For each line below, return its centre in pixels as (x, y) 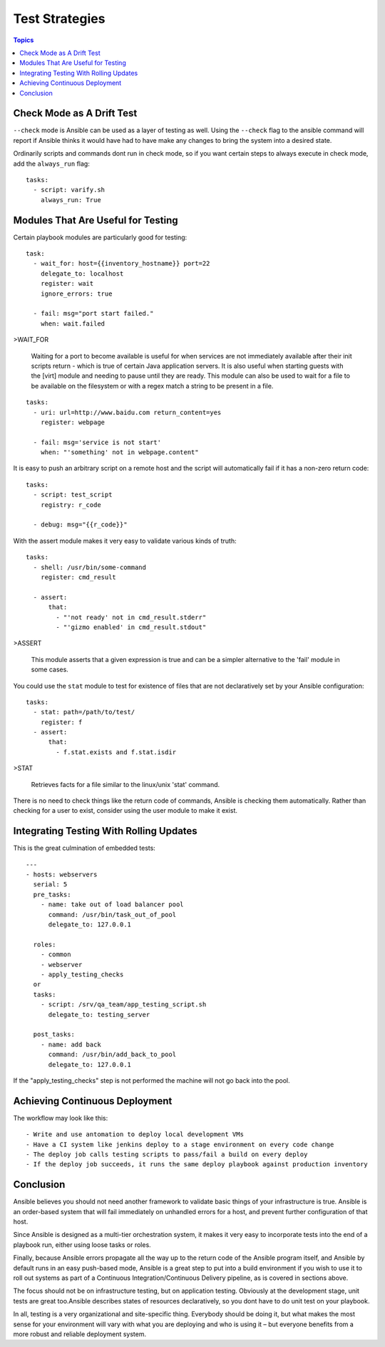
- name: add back (71, 1044)
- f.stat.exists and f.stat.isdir (116, 752)
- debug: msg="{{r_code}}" (80, 525)
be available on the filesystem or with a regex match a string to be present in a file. (152, 386)
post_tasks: (54, 1035)
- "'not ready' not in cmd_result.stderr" (131, 617)
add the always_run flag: (52, 164)
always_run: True (71, 200)
